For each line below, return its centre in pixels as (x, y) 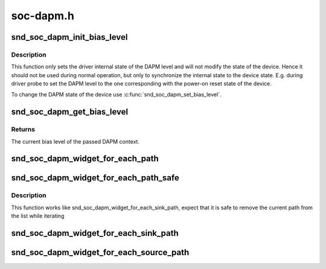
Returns (23, 130)
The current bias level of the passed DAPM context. (75, 141)
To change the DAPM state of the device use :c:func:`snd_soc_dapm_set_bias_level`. (116, 95)
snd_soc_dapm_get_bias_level (70, 112)
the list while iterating (38, 216)
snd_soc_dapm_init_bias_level (69, 37)
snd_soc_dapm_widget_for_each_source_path (100, 252)
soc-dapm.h (43, 16)
